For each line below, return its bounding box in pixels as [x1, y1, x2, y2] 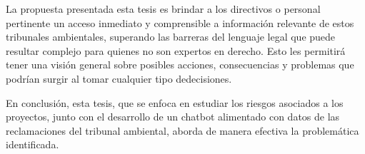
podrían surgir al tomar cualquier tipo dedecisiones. [6, 71, 232, 86]
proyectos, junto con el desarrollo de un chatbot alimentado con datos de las [6, 109, 340, 124]
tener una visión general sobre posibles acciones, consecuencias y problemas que [6, 57, 354, 72]
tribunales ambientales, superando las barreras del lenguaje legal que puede [6, 29, 336, 44]
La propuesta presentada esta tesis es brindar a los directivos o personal [6, 1, 321, 16]
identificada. [6, 137, 59, 152]
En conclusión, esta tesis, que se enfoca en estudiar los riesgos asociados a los [6, 95, 344, 110]
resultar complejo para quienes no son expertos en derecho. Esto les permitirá [6, 43, 346, 58]
